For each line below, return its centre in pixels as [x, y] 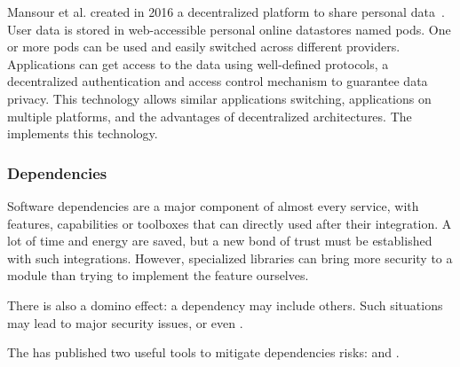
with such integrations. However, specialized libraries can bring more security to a [230, 258]
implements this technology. [83, 133]
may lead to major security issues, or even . [125, 322]
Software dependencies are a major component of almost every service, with [213, 205]
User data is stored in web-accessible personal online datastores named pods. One [229, 29]
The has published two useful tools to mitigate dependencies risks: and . [203, 352]
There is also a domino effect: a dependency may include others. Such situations [225, 305]
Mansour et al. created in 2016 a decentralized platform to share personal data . [226, 12]
